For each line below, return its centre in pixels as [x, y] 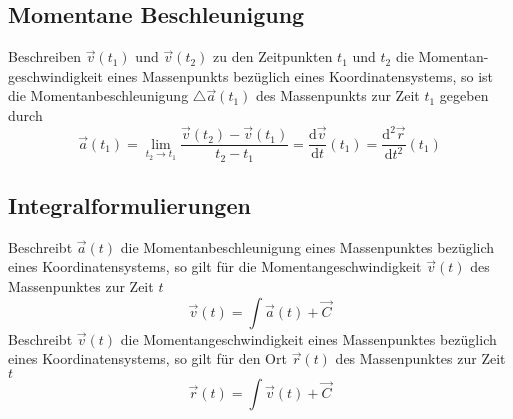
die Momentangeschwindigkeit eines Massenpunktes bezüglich [308, 338]
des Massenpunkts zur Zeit [338, 95]
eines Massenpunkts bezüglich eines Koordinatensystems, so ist [300, 75]
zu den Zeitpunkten [273, 56]
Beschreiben [45, 56]
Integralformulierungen [129, 204]
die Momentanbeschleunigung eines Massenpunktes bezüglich [307, 246]
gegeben [464, 95]
